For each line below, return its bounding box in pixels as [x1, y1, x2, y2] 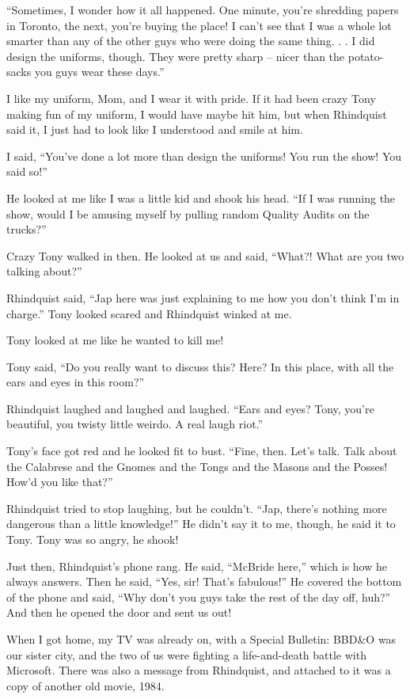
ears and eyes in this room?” [6, 374, 145, 390]
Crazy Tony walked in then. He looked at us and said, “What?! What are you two [6, 247, 404, 264]
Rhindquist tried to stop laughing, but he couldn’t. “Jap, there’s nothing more [6, 500, 387, 516]
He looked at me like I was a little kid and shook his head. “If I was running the [6, 189, 396, 206]
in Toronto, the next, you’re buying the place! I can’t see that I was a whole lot [6, 17, 392, 33]
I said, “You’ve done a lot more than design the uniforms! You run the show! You [6, 147, 401, 164]
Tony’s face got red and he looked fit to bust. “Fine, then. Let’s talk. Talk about [6, 443, 397, 459]
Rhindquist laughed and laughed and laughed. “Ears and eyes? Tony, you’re [6, 400, 374, 416]
